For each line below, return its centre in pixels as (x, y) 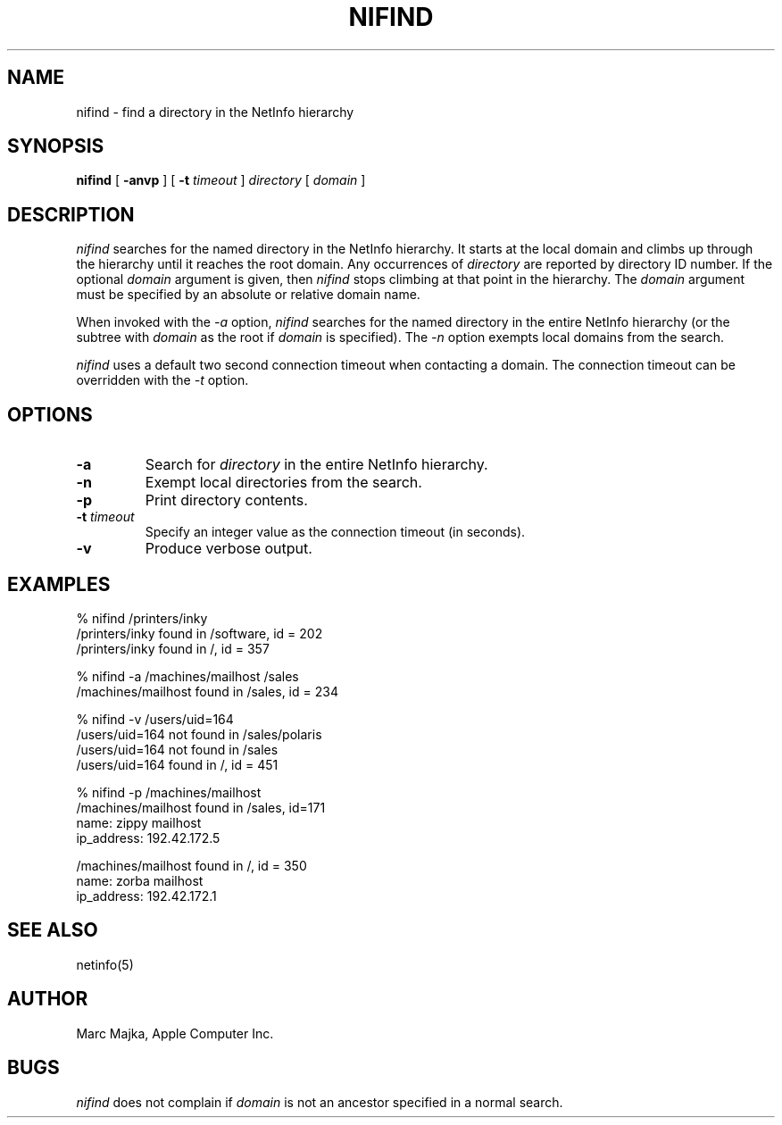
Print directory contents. (226, 500)
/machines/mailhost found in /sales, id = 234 (207, 691)
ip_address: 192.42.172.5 (148, 837)
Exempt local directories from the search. (283, 483)
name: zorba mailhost (140, 880)
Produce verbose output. (229, 549)
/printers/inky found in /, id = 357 (173, 648)
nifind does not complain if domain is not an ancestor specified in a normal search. (320, 1102)
